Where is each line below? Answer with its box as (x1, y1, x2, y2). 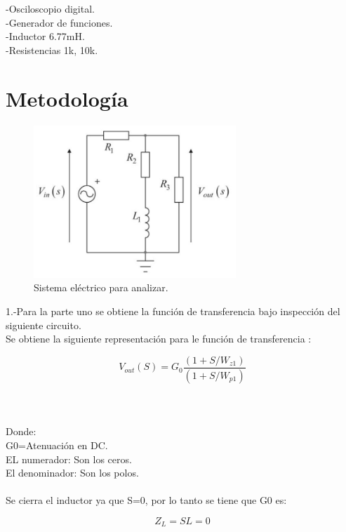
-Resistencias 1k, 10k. (6, 42, 98, 57)
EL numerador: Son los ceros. (6, 451, 132, 466)
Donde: (6, 424, 36, 439)
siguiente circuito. (6, 317, 81, 332)
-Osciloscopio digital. (6, 1, 95, 15)
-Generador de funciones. (6, 15, 113, 29)
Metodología (6, 84, 128, 112)
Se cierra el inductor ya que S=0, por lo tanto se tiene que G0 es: (6, 493, 287, 507)
